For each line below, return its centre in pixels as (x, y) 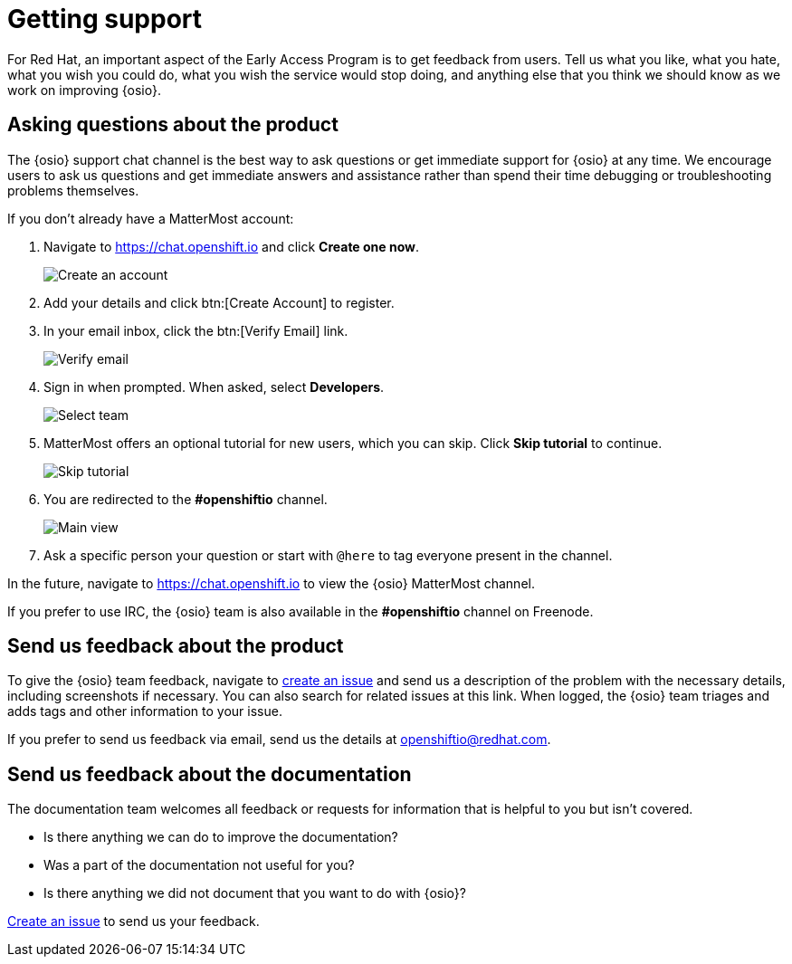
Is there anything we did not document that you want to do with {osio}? (255, 893)
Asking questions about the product (173, 125)
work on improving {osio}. (84, 90)
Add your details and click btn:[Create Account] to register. (219, 302)
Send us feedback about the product (176, 646)
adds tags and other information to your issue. (145, 711)
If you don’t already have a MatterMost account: (151, 218)
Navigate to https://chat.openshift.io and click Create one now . (232, 246)
